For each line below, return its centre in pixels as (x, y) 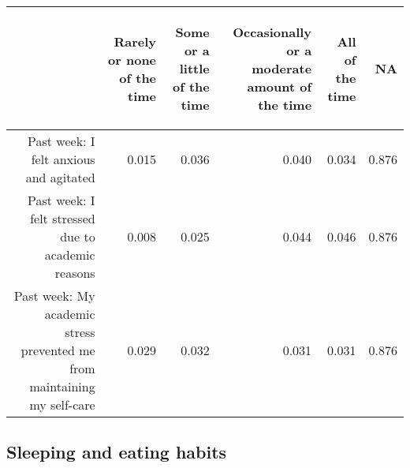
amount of (280, 86)
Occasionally (272, 32)
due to (78, 236)
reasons (75, 273)
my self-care (62, 404)
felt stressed (63, 218)
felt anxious (63, 159)
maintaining (62, 386)
